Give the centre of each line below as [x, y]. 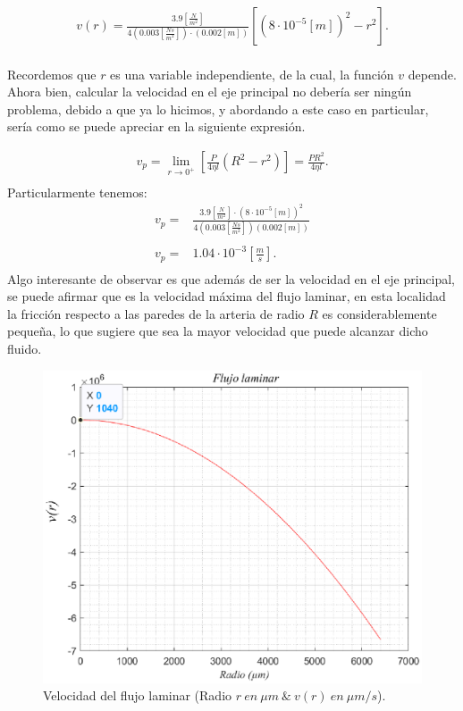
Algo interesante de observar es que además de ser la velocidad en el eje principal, [231, 278]
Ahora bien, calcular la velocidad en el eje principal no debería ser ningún [210, 92]
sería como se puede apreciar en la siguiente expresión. [156, 126]
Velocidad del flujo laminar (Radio [138, 695]
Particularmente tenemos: [77, 192]
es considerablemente [379, 313]
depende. [432, 74]
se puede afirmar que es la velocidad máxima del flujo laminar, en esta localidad [227, 296]
